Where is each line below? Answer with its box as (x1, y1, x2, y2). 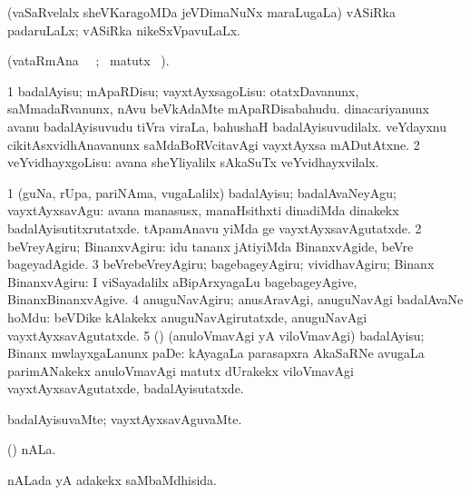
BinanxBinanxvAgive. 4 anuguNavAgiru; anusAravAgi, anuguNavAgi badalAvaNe (7, 290, 464, 309)
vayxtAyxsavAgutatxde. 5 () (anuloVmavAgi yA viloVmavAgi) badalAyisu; (7, 325, 425, 344)
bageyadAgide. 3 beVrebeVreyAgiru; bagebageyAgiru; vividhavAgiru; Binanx (7, 254, 435, 273)
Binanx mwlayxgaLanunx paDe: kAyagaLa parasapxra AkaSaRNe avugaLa (7, 343, 425, 362)
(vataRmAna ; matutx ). (7, 51, 170, 70)
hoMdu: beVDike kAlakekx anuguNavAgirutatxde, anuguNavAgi (7, 307, 367, 326)
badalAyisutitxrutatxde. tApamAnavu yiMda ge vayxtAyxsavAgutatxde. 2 (7, 218, 422, 237)
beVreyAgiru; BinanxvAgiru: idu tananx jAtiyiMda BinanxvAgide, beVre (7, 236, 414, 255)
